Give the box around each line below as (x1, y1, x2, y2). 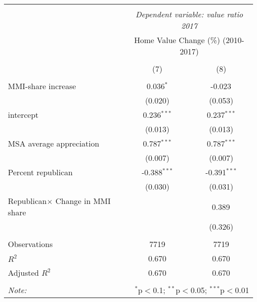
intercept (8, 109, 39, 120)
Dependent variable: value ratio (135, 8, 243, 20)
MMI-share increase (8, 80, 76, 92)
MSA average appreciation (8, 138, 99, 149)
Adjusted (8, 267, 39, 278)
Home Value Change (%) (134, 34, 220, 46)
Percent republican (8, 166, 73, 178)
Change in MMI (55, 195, 111, 206)
